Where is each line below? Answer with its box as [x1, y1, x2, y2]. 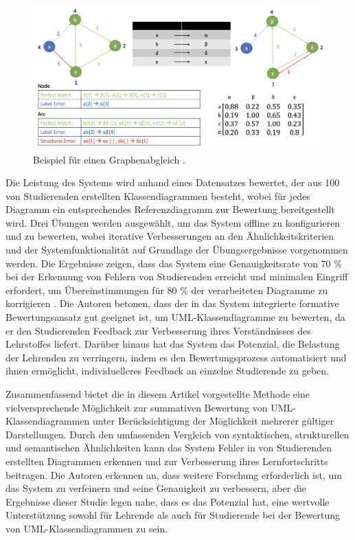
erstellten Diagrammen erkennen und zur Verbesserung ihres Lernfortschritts [5, 453, 328, 468]
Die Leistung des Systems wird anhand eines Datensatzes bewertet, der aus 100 [5, 175, 340, 190]
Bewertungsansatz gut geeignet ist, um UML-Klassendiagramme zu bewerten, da [5, 310, 345, 324]
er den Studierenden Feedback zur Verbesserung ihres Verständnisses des [5, 323, 311, 337]
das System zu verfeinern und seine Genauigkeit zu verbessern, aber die [5, 481, 306, 495]
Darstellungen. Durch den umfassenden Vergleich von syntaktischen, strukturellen [5, 427, 350, 441]
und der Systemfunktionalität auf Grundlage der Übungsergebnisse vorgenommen [5, 243, 348, 257]
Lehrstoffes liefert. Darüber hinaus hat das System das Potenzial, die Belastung [5, 337, 340, 351]
